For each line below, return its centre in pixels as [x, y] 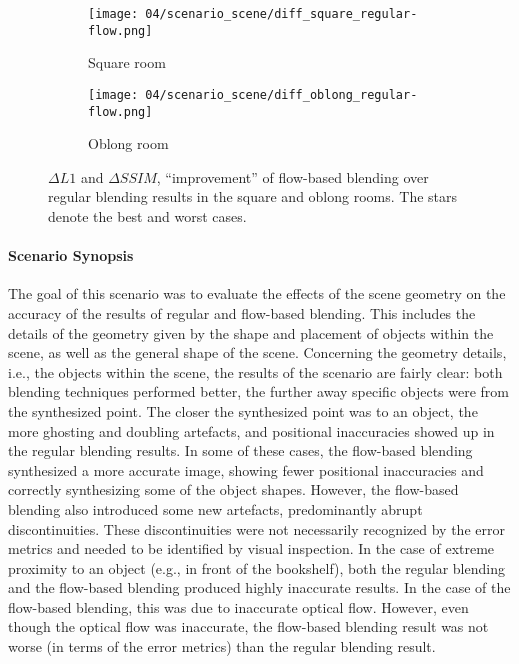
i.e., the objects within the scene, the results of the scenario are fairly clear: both [255, 371]
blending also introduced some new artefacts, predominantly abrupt [215, 508]
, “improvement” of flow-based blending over [292, 176]
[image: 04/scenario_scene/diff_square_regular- [253, 14]
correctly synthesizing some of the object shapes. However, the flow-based [233, 489]
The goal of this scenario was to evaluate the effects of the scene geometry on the [257, 293]
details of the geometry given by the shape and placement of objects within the [251, 332]
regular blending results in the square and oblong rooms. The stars [253, 196]
